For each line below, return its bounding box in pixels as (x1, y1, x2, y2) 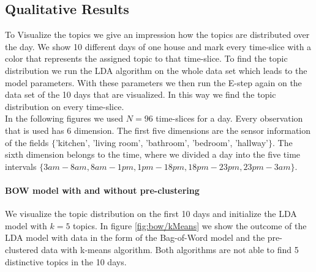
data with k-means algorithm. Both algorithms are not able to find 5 (41, 243, 299, 255)
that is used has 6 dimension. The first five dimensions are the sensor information (5, 123, 310, 136)
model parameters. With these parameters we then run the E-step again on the (5, 76, 302, 89)
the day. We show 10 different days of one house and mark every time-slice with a (5, 40, 312, 53)
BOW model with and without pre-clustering (5, 183, 200, 196)
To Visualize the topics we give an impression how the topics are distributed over (5, 28, 310, 41)
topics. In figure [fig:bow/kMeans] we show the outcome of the (73, 219, 307, 232)
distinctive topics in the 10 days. (5, 255, 127, 268)
